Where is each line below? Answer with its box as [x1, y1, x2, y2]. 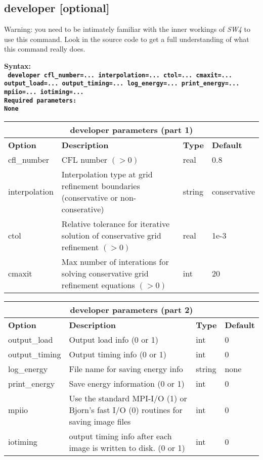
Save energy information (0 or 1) [69, 377, 185, 389]
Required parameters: [4, 97, 77, 104]
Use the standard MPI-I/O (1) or [69, 392, 187, 404]
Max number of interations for [61, 255, 169, 267]
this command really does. [4, 43, 85, 54]
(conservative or [61, 191, 118, 203]
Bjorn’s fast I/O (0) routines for [69, 403, 183, 416]
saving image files [69, 415, 131, 427]
